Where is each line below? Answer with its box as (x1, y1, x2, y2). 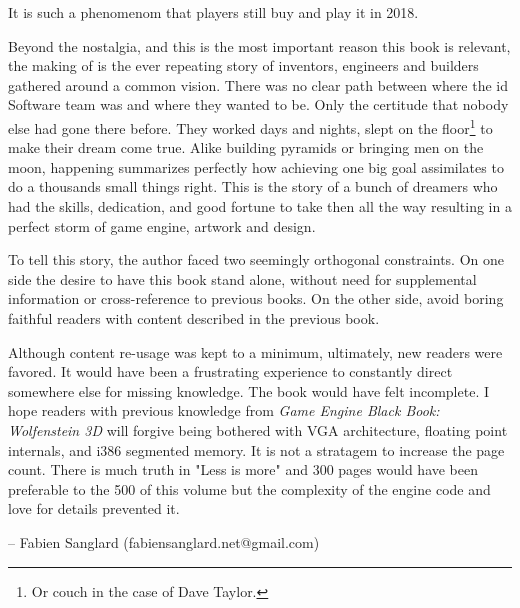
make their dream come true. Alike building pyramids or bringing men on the (8, 137, 484, 158)
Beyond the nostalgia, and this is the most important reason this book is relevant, (8, 35, 511, 56)
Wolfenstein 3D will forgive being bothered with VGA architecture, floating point (8, 419, 508, 440)
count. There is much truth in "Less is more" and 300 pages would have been (8, 459, 479, 480)
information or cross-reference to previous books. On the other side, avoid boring (8, 288, 504, 309)
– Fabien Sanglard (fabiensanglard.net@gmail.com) (8, 531, 320, 552)
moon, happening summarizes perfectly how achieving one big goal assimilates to (8, 156, 504, 177)
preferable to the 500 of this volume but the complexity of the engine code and (8, 478, 491, 499)
